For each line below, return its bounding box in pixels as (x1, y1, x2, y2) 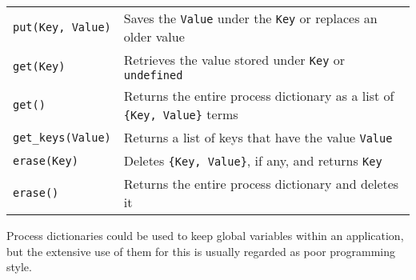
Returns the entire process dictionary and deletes (123, 174, 399, 193)
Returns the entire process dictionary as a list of (123, 86, 394, 105)
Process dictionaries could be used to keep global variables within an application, (6, 227, 404, 243)
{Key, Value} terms (123, 105, 238, 123)
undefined (123, 69, 183, 82)
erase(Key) (13, 154, 78, 167)
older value (123, 27, 185, 46)
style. (6, 258, 32, 275)
